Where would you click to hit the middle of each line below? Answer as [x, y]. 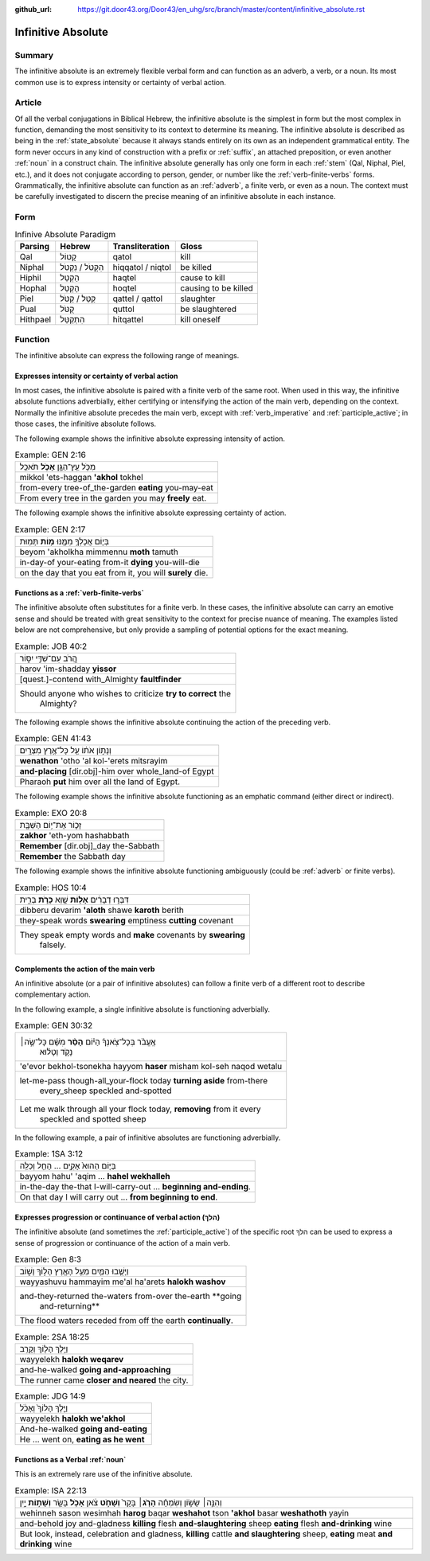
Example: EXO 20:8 [51, 814]
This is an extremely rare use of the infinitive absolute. [104, 1474]
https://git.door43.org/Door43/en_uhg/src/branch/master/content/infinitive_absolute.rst [221, 9]
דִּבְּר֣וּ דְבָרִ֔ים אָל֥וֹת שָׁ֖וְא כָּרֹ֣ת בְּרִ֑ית [74, 900]
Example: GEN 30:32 [54, 1025]
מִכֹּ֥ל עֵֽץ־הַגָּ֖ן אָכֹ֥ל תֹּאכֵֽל [57, 467]
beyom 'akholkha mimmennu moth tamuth [99, 552]
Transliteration [141, 246]
